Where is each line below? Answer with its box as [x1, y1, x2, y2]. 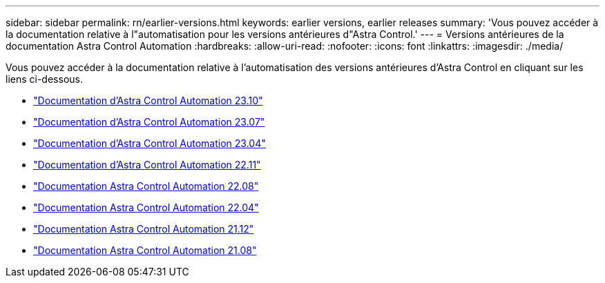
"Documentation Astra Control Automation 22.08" [33, 180, 259, 192]
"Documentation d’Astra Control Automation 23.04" [33, 137, 266, 149]
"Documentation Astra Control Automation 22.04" [33, 202, 259, 213]
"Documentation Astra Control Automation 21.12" [33, 223, 254, 235]
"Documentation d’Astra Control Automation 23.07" [33, 116, 265, 128]
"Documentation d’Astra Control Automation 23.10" [33, 95, 263, 106]
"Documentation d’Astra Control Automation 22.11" [33, 159, 261, 170]
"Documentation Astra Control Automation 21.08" [33, 244, 257, 256]
